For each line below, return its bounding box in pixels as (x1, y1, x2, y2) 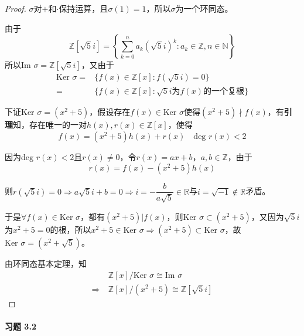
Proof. (5, 2, 26, 14)
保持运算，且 (59, 2, 108, 14)
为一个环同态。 (175, 2, 233, 14)
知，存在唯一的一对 (13, 118, 87, 131)
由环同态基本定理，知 (5, 257, 87, 269)
